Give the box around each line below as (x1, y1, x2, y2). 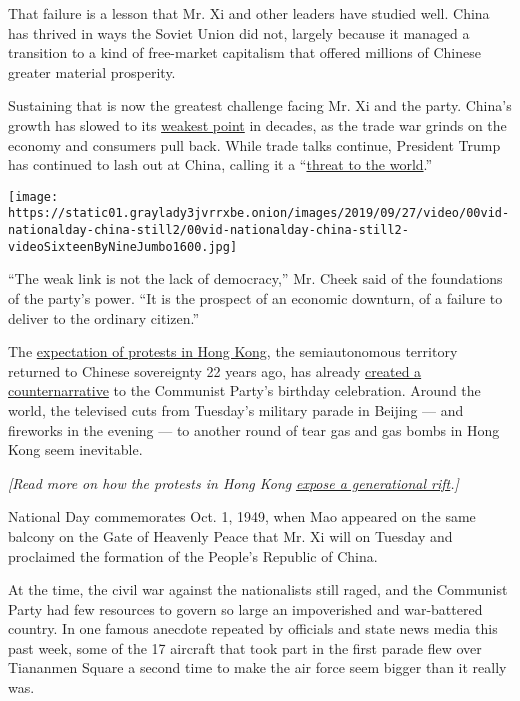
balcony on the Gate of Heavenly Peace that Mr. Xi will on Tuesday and (8, 525, 453, 546)
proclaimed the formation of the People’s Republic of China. (8, 545, 378, 566)
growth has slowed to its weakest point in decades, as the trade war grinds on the (8, 114, 507, 135)
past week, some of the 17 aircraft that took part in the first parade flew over (8, 637, 482, 658)
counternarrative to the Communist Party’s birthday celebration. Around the (8, 380, 481, 401)
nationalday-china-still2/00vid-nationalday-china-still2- (8, 223, 409, 238)
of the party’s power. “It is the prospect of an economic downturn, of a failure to (8, 287, 503, 308)
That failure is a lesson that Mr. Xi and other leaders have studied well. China (8, 3, 490, 23)
